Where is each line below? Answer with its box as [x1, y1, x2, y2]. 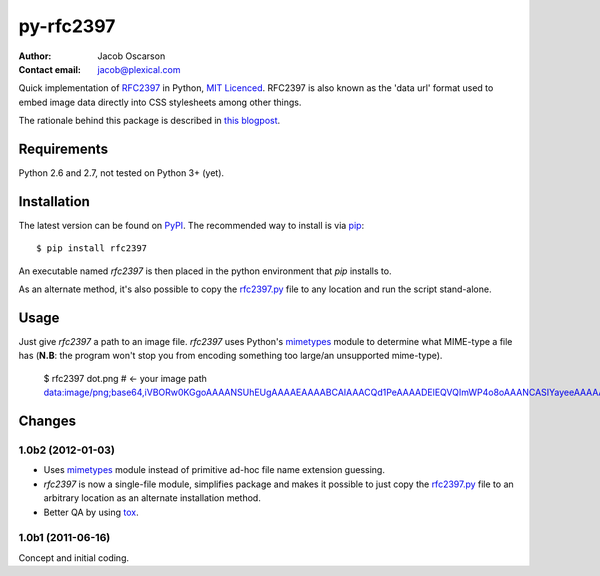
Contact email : [18, 63, 82, 75]
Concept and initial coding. [18, 551, 130, 564]
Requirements [18, 140, 109, 157]
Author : [18, 50, 52, 62]
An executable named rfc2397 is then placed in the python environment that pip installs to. [18, 265, 392, 277]
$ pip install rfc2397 [36, 243, 148, 254]
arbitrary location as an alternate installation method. [43, 492, 262, 504]
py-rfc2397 [18, 15, 116, 37]
